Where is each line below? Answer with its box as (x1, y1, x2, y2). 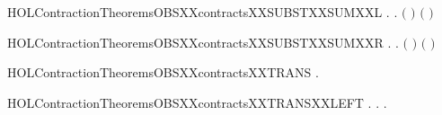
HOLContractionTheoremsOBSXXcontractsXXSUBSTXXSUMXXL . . (7, 3, 398, 21)
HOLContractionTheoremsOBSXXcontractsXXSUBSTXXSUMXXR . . (7, 32, 399, 51)
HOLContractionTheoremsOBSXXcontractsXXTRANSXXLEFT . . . (7, 93, 387, 111)
